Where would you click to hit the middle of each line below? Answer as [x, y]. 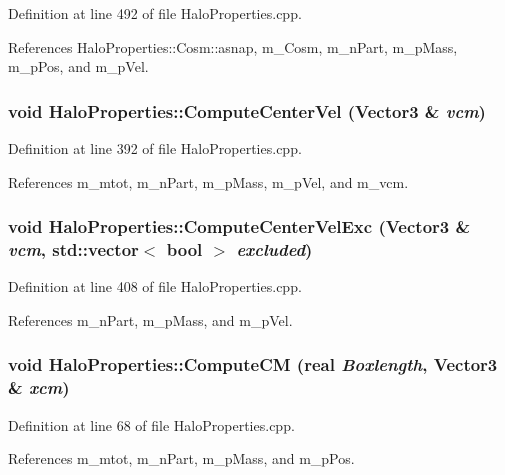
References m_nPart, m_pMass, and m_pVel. [150, 319]
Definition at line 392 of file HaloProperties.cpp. [155, 148]
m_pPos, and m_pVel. [78, 66]
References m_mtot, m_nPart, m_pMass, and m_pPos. [181, 458]
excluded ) [274, 249]
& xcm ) [39, 387]
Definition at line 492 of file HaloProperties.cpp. [155, 13]
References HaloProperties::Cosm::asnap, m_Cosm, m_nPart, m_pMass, [233, 46]
